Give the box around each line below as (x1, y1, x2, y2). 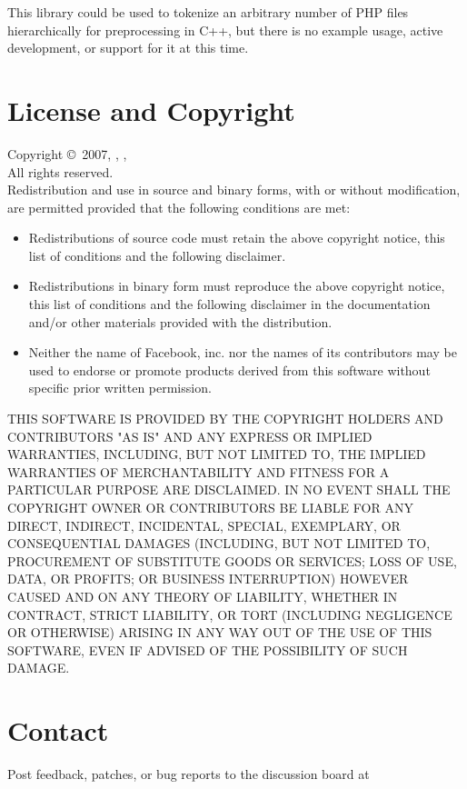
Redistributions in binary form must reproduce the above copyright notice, (28, 276, 445, 295)
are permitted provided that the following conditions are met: (7, 197, 351, 216)
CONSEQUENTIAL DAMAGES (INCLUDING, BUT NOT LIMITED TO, (7, 534, 431, 553)
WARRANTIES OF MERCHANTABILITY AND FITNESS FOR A (7, 462, 390, 481)
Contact (7, 712, 109, 749)
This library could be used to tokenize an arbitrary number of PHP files (7, 3, 409, 21)
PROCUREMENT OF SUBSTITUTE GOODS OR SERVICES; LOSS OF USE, (7, 551, 457, 570)
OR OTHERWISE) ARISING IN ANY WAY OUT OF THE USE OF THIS (7, 623, 432, 642)
